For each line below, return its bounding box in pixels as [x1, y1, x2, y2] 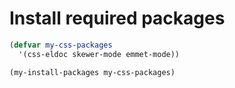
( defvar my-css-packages [9, 40, 113, 50]
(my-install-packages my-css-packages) [9, 67, 176, 77]
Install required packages [9, 7, 226, 30]
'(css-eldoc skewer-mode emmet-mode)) [18, 49, 181, 59]
